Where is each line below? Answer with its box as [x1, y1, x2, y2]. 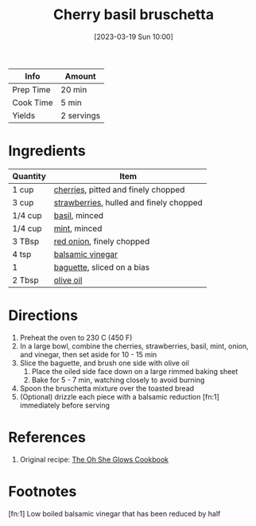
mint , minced [53, 223, 103, 234]
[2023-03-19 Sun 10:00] [94, 32, 173, 41]
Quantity [12, 170, 46, 181]
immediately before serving [19, 400, 110, 410]
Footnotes [8, 482, 77, 501]
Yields [12, 110, 36, 121]
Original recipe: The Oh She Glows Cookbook [19, 454, 169, 464]
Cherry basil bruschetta [52, 6, 215, 24]
